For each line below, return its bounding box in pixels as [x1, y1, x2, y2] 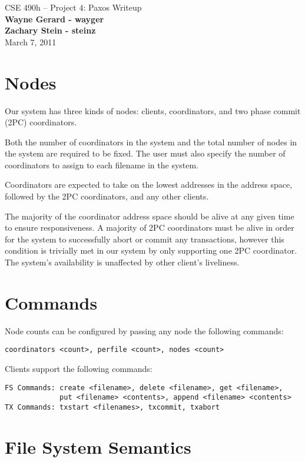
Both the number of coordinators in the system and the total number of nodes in [5, 135, 297, 148]
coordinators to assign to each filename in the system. [5, 158, 199, 171]
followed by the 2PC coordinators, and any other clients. [5, 190, 209, 202]
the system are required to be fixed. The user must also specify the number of [5, 147, 286, 159]
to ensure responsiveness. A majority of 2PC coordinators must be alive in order [5, 221, 294, 234]
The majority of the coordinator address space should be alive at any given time [5, 210, 294, 222]
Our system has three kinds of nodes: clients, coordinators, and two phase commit [5, 104, 301, 117]
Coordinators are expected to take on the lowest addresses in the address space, [5, 178, 293, 191]
